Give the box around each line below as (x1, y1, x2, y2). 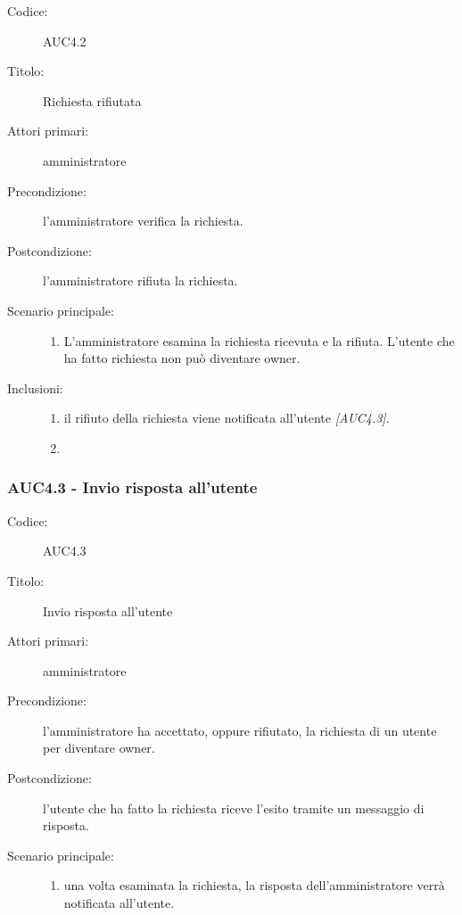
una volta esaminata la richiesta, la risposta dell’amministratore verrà (63, 876, 445, 894)
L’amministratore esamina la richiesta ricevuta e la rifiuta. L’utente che (63, 331, 455, 350)
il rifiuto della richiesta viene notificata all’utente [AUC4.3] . (63, 408, 390, 427)
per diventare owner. (43, 738, 155, 757)
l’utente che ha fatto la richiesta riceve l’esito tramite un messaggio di (43, 798, 425, 817)
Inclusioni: (7, 378, 63, 397)
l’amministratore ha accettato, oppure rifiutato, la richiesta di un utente (43, 721, 437, 739)
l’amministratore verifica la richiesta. (43, 211, 243, 230)
